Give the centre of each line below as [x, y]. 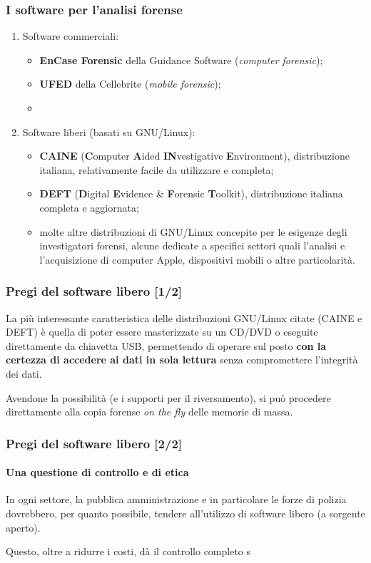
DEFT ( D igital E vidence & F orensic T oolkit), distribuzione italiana [191, 193]
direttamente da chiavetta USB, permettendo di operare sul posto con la [166, 345]
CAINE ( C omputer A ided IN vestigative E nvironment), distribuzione [194, 156]
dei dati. [24, 373]
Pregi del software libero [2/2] [94, 443]
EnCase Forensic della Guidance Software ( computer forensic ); [181, 60]
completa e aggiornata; [89, 207]
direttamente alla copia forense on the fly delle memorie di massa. [149, 412]
